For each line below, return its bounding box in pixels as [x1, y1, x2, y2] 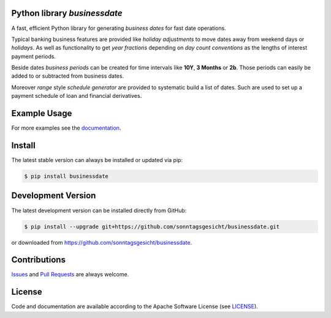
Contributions [11, 254, 66, 265]
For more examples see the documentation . [11, 124, 121, 131]
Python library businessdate [11, 8, 123, 18]
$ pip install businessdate [24, 173, 108, 180]
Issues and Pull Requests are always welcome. [11, 271, 129, 278]
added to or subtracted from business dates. [11, 72, 124, 79]
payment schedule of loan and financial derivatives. [11, 92, 142, 100]
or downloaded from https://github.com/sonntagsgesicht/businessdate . [11, 239, 192, 246]
